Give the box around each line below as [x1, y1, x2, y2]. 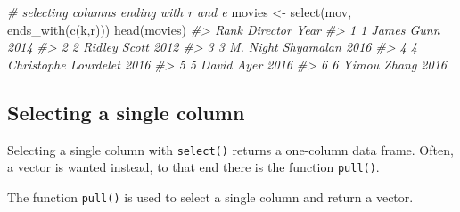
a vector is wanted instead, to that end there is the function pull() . [7, 158, 380, 176]
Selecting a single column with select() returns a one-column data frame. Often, [7, 140, 454, 159]
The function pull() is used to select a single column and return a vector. [7, 187, 414, 206]
